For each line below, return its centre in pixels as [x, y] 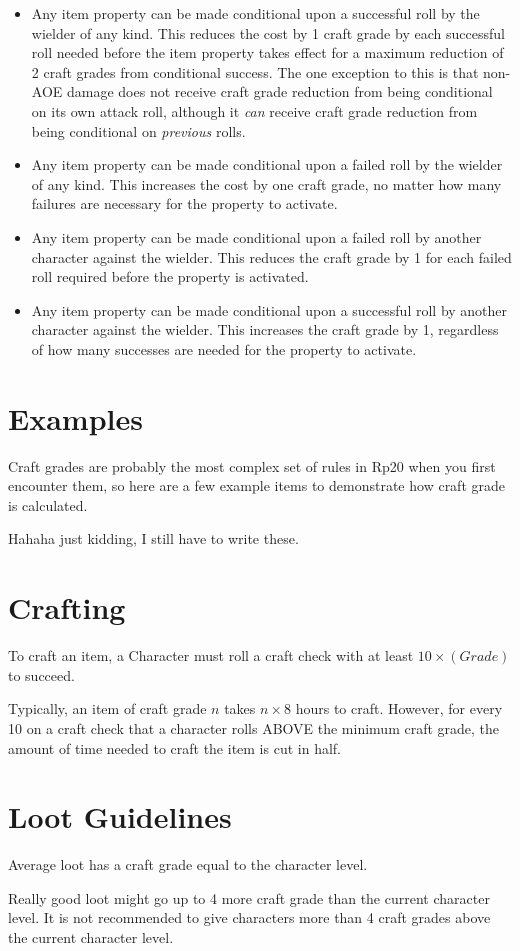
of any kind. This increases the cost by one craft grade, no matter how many [266, 183]
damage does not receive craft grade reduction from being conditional [279, 91]
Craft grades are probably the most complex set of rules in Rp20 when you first [252, 465]
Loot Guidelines [120, 816]
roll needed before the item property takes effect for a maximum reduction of [267, 52]
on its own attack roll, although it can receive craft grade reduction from [254, 110]
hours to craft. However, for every [399, 708]
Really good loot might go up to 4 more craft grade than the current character [249, 897]
